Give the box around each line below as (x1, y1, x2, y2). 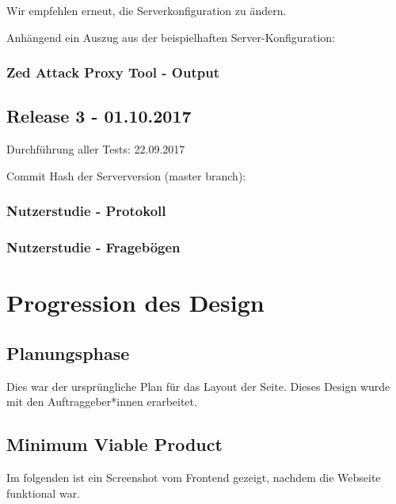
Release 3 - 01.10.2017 (6, 104, 192, 128)
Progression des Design (6, 286, 265, 319)
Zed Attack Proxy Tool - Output (6, 63, 219, 82)
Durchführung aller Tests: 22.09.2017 (6, 141, 185, 157)
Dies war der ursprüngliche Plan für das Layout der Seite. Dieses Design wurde (6, 377, 390, 394)
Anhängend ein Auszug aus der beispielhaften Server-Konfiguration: (6, 28, 336, 45)
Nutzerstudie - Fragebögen (6, 237, 181, 257)
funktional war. (6, 484, 81, 501)
